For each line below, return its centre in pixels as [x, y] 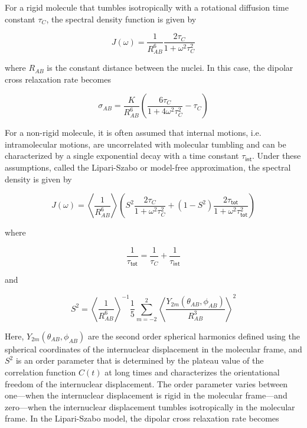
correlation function [40, 372]
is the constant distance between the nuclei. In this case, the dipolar [170, 68]
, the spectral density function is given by [121, 19]
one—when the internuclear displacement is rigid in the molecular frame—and [146, 395]
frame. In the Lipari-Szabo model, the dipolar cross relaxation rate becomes [142, 418]
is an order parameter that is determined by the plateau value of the [140, 360]
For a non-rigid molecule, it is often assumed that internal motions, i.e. [133, 133]
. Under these [277, 156]
